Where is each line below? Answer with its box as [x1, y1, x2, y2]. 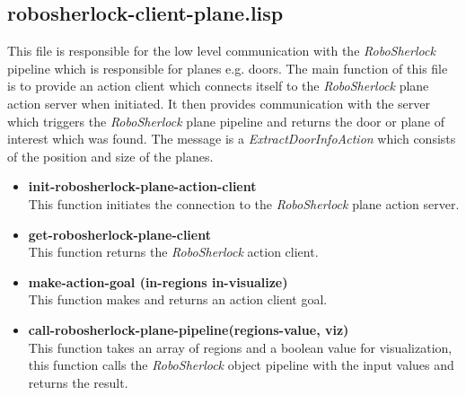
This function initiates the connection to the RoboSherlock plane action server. [28, 194, 460, 213]
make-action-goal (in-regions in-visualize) [28, 272, 288, 291]
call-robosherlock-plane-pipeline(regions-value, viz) [28, 320, 349, 338]
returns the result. [28, 373, 128, 391]
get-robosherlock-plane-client [28, 224, 211, 243]
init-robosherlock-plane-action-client [28, 177, 257, 196]
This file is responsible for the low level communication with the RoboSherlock [7, 41, 435, 60]
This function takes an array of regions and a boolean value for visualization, [28, 338, 453, 356]
